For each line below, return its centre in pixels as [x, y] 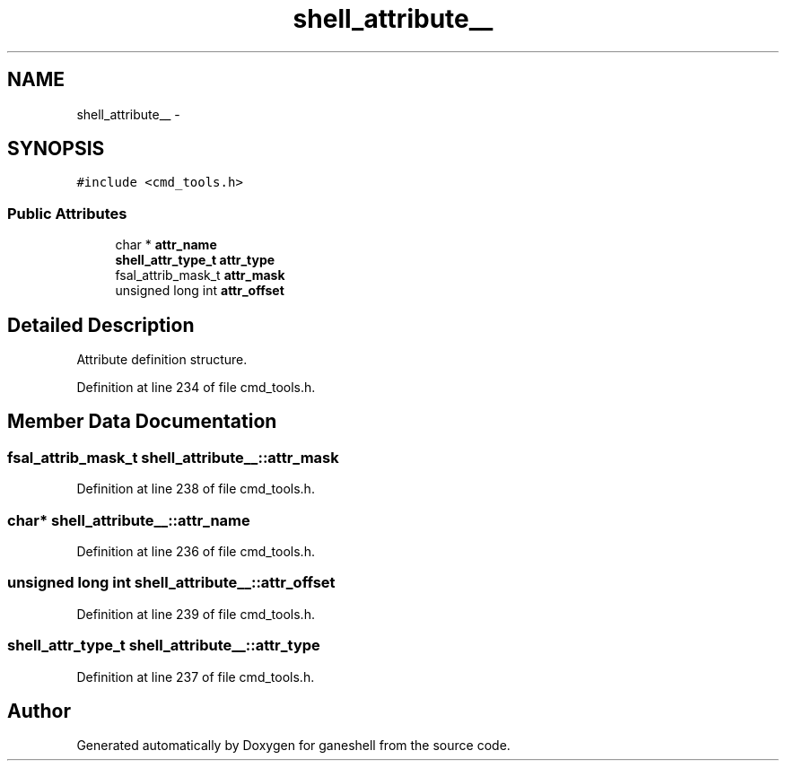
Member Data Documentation [142, 422]
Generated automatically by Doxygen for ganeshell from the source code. [293, 746]
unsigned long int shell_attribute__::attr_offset [171, 583]
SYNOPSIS [56, 149]
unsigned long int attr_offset [200, 291]
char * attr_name [166, 245]
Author [39, 711]
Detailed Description [101, 325]
